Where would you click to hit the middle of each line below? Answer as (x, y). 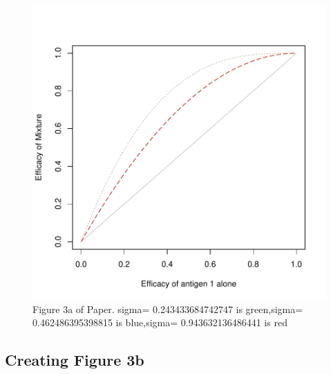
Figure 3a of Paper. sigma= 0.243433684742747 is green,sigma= (168, 309)
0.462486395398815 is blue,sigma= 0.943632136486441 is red (160, 322)
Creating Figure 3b (75, 360)
